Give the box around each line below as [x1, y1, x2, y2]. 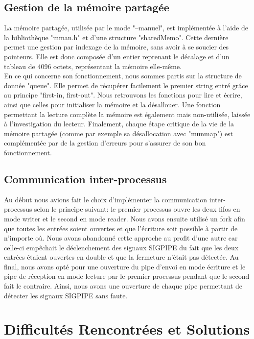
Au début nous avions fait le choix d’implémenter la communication [4, 194, 208, 204]
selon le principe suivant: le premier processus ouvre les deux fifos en [34, 204, 240, 214]
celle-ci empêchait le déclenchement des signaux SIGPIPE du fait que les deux [4, 242, 239, 252]
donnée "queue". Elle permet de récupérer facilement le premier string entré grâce [4, 80, 248, 90]
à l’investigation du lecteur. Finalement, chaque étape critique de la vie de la [4, 119, 234, 129]
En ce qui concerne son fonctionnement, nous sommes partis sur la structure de [4, 71, 242, 81]
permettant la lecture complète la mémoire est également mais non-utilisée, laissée [4, 109, 251, 119]
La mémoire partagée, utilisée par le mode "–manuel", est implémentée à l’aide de [4, 23, 248, 33]
